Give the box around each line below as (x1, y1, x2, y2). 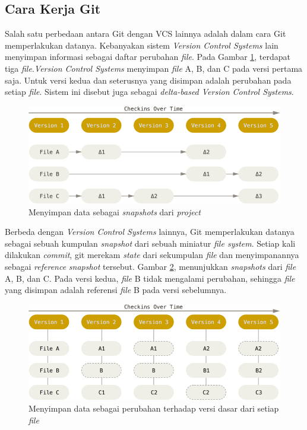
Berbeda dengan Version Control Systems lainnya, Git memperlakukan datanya (5, 225, 295, 238)
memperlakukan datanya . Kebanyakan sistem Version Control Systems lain (5, 39, 278, 51)
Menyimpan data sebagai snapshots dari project (29, 205, 201, 218)
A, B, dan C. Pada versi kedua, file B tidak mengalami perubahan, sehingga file (5, 272, 295, 284)
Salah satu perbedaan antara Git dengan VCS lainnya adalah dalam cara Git (5, 27, 286, 40)
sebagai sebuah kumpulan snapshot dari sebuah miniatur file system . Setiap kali (5, 237, 296, 249)
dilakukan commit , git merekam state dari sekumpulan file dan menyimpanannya (5, 249, 299, 261)
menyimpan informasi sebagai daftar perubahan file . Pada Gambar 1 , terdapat (5, 50, 291, 63)
